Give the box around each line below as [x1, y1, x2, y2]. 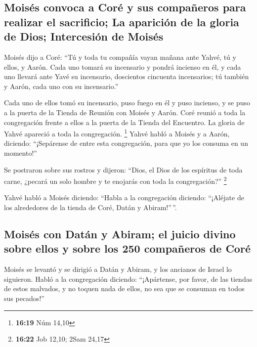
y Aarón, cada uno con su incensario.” [4, 81, 119, 91]
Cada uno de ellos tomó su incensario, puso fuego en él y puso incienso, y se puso [4, 97, 251, 108]
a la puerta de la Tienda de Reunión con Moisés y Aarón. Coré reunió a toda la [4, 107, 246, 117]
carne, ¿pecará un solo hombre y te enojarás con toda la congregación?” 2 [4, 174, 227, 186]
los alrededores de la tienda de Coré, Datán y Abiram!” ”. [4, 202, 177, 213]
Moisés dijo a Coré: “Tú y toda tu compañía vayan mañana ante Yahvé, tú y [4, 51, 236, 62]
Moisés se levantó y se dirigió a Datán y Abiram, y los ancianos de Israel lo [4, 264, 232, 274]
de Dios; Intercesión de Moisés [4, 29, 164, 44]
